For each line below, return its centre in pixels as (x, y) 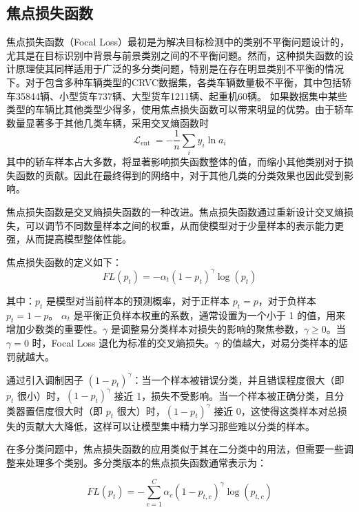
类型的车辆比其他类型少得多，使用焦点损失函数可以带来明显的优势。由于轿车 (180, 109)
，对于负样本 (287, 300)
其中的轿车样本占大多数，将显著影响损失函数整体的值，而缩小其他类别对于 (175, 162)
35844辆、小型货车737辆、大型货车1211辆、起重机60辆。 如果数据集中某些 (181, 95)
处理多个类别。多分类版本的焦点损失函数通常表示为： (146, 462)
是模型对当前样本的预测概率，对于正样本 (138, 300)
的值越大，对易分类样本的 (281, 342)
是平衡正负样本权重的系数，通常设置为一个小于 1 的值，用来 (209, 315)
